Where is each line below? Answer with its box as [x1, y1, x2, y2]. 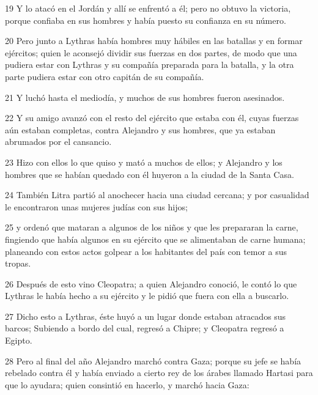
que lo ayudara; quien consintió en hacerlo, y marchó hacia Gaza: [5, 378, 250, 391]
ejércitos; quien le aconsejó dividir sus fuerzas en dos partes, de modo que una [5, 46, 297, 59]
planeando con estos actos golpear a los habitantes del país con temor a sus [5, 245, 287, 257]
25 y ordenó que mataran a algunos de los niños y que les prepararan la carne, [5, 221, 298, 234]
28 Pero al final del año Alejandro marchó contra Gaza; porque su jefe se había [5, 354, 301, 367]
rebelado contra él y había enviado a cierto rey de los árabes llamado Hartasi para [5, 366, 313, 379]
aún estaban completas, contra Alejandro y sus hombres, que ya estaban [5, 123, 276, 136]
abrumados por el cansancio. [5, 135, 112, 148]
